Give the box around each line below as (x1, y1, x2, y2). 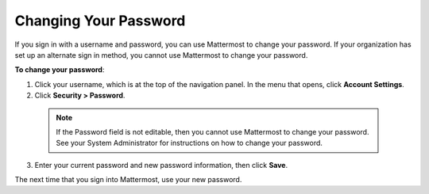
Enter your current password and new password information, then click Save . (34, 160, 288, 169)
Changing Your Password (14, 12, 186, 29)
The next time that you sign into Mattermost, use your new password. (14, 175, 242, 184)
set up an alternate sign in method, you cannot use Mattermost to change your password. (14, 50, 308, 59)
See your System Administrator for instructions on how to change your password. (56, 139, 323, 148)
